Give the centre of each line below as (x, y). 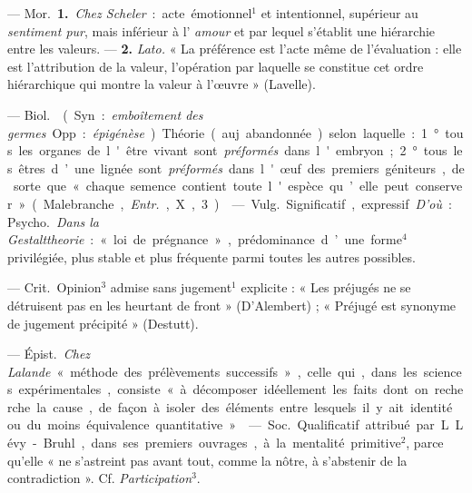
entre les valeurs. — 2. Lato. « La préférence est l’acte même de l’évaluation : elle (235, 49)
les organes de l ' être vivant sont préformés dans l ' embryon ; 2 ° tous (233, 150)
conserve (439, 186)
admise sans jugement (171, 287)
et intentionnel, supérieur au (339, 13)
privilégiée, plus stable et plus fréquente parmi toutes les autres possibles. (212, 256)
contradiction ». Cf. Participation (100, 478)
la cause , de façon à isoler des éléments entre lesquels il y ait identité (245, 406)
